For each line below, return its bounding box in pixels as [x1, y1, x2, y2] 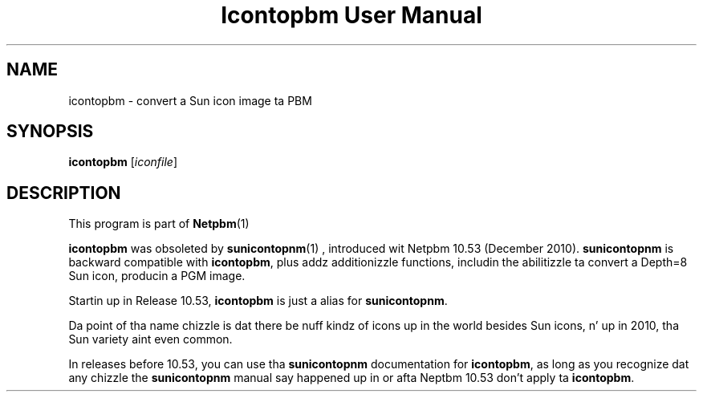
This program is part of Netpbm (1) [68, 217, 250, 231]
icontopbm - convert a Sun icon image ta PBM [68, 93, 312, 108]
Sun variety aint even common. [68, 332, 233, 347]
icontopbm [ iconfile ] [68, 155, 178, 169]
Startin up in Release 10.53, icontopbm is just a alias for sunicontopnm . [68, 294, 448, 308]
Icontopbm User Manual [221, 2, 482, 29]
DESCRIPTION [6, 182, 121, 203]
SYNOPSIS [6, 121, 94, 142]
